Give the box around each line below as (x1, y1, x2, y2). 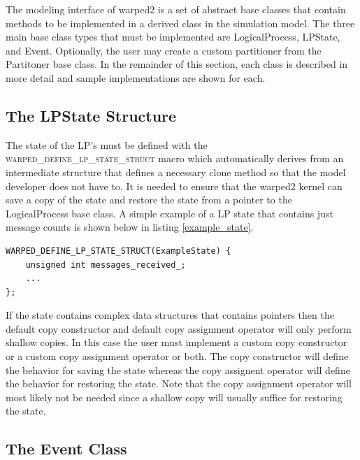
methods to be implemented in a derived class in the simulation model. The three (6, 15, 355, 30)
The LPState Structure (6, 104, 177, 126)
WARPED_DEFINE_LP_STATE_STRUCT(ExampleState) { (6, 245, 231, 256)
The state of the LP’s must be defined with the (6, 137, 208, 152)
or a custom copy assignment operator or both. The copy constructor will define (6, 349, 349, 364)
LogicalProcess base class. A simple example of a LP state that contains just (6, 206, 333, 220)
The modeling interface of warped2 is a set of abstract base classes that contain (6, 2, 346, 16)
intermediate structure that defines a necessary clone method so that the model (6, 164, 346, 179)
